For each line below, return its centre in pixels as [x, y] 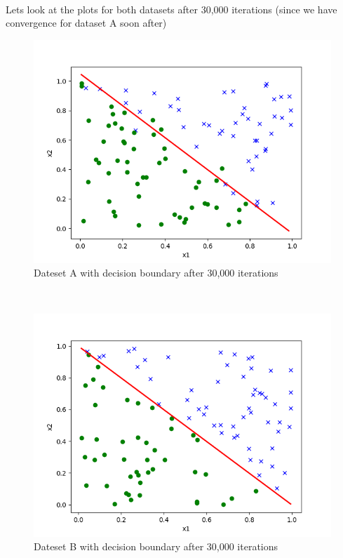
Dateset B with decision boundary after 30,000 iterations [156, 546]
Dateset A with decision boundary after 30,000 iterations [156, 273]
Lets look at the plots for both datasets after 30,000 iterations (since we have [171, 9]
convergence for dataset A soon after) [86, 23]
